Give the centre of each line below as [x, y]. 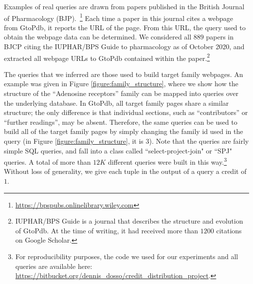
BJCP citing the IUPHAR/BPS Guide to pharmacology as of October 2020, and [124, 47]
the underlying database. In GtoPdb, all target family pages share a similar [117, 103]
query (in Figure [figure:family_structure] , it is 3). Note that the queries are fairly [126, 141]
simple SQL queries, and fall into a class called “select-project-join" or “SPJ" [118, 150]
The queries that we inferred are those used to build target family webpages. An [124, 74]
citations [229, 230]
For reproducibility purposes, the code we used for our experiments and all [127, 256]
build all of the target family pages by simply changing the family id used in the [124, 131]
